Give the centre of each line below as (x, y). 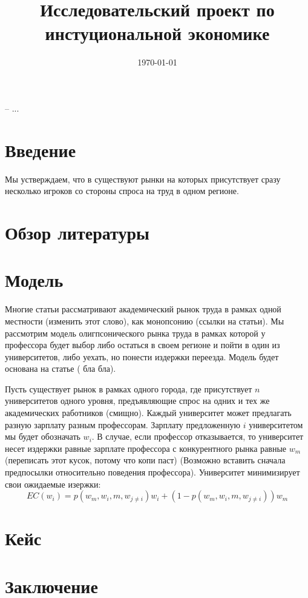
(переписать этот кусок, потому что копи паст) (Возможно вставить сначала (145, 460)
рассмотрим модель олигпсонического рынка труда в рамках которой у (135, 333)
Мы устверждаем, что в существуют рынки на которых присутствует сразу (143, 179)
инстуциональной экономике (157, 33)
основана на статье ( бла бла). (61, 368)
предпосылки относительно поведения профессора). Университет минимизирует (152, 472)
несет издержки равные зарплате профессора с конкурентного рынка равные (146, 448)
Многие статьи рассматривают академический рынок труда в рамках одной (143, 309)
